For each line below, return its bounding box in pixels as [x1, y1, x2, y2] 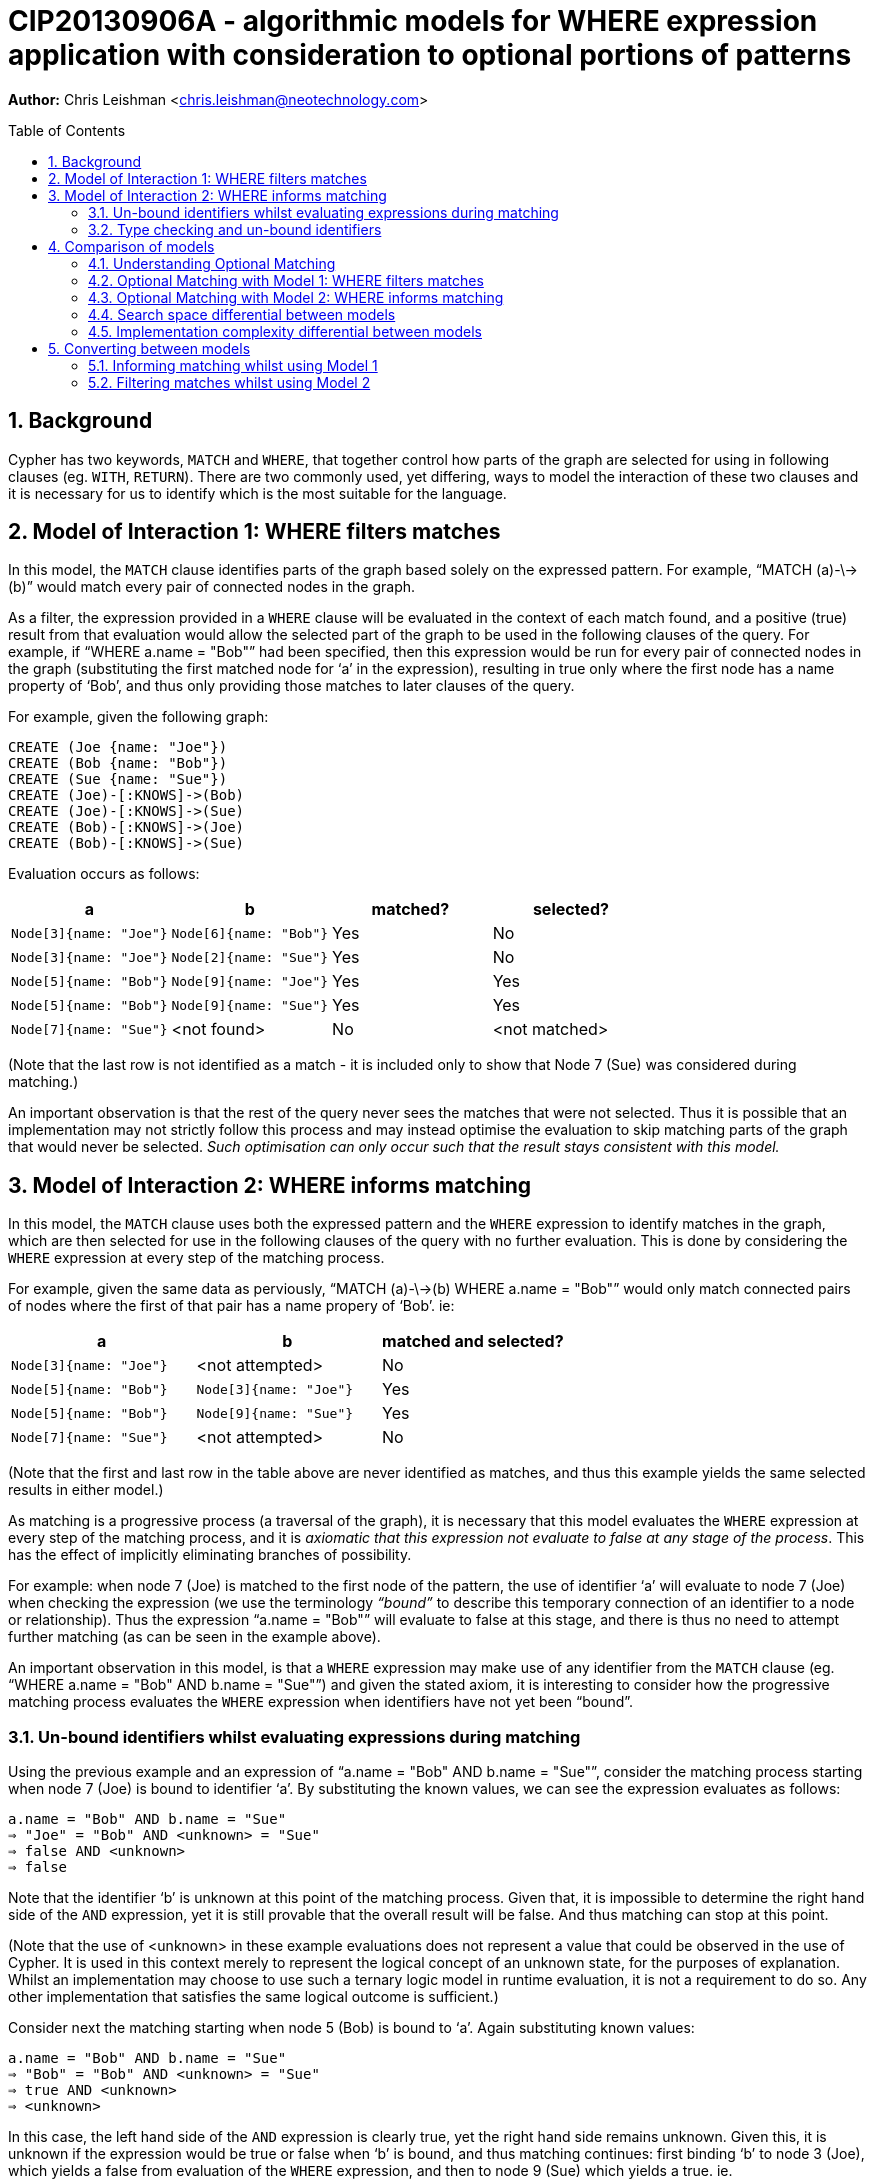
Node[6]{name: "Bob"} [171, 925, 329, 941]
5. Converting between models [48, 339, 251, 357]
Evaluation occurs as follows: [8, 865, 200, 883]
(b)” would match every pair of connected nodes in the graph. [8, 578, 416, 596]
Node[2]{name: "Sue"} [171, 949, 329, 965]
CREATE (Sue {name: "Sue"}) [8, 771, 228, 788]
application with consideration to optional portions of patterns [8, 38, 852, 72]
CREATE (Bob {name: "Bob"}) [8, 755, 228, 772]
